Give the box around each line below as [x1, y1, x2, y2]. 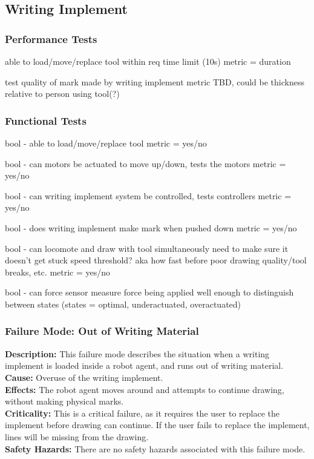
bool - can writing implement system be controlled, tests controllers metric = [5, 189, 292, 202]
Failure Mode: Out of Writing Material [5, 323, 199, 338]
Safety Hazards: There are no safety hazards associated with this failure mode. [5, 442, 306, 455]
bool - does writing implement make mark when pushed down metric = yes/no [5, 221, 297, 234]
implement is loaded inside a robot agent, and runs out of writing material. [5, 359, 284, 372]
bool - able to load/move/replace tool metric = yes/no [5, 137, 207, 149]
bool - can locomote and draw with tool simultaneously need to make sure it [5, 242, 289, 254]
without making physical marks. [5, 395, 124, 408]
